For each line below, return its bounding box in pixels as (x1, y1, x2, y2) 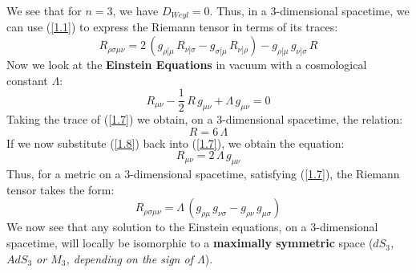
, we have (112, 2, 159, 18)
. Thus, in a (209, 2, 267, 18)
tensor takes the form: (6, 181, 115, 198)
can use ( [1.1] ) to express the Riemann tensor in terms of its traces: (6, 18, 338, 35)
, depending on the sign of (66, 250, 193, 267)
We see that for (6, 2, 82, 18)
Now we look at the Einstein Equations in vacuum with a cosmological (6, 56, 367, 73)
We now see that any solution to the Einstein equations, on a (6, 218, 307, 235)
